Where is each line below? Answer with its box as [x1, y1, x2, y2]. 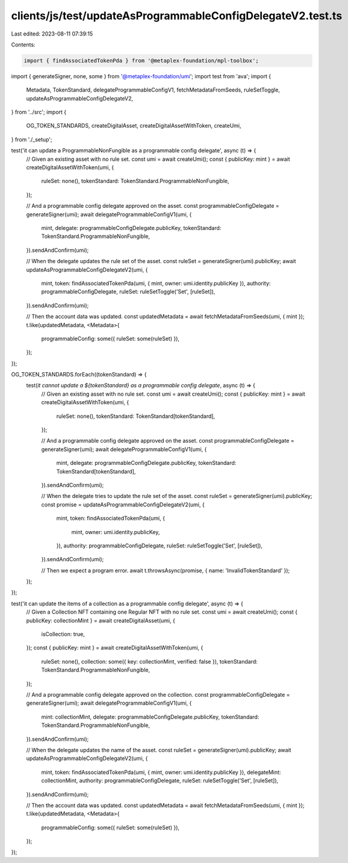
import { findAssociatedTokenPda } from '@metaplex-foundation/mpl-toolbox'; [23, 57, 259, 64]
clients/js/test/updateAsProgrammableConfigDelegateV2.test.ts [11, 9, 343, 22]
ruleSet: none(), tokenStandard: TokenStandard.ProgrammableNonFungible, [41, 178, 229, 185]
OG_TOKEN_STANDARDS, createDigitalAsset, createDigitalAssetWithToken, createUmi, [26, 122, 241, 129]
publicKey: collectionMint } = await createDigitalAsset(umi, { [26, 617, 176, 624]
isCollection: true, [41, 631, 85, 638]
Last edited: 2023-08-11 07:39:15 [11, 30, 93, 37]
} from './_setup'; [11, 136, 52, 143]
